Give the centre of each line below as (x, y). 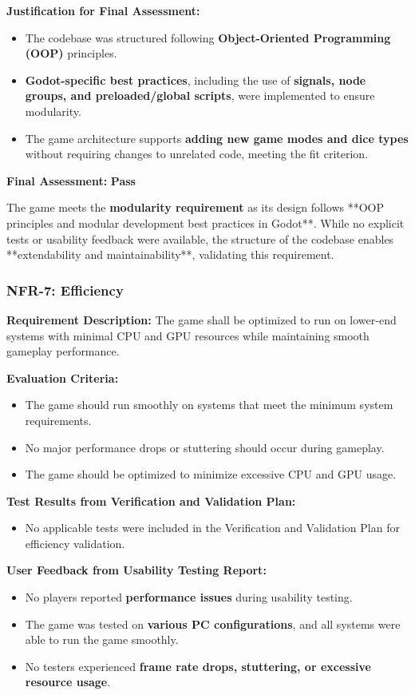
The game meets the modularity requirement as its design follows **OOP (195, 207)
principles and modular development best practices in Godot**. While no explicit (206, 222)
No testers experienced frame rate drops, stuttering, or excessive (198, 666)
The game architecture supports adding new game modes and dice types (217, 138)
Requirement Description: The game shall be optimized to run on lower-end (202, 319)
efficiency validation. (75, 543)
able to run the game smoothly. (102, 639)
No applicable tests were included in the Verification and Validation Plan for (212, 528)
